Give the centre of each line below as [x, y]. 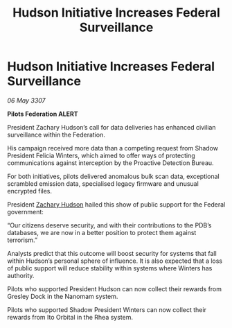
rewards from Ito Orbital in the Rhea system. [70, 317]
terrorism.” [23, 240]
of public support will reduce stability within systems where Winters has [110, 268]
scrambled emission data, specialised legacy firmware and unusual [103, 183]
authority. [21, 275]
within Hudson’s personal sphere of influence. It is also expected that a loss [115, 261]
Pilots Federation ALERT [43, 114]
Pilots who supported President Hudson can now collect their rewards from [115, 288]
